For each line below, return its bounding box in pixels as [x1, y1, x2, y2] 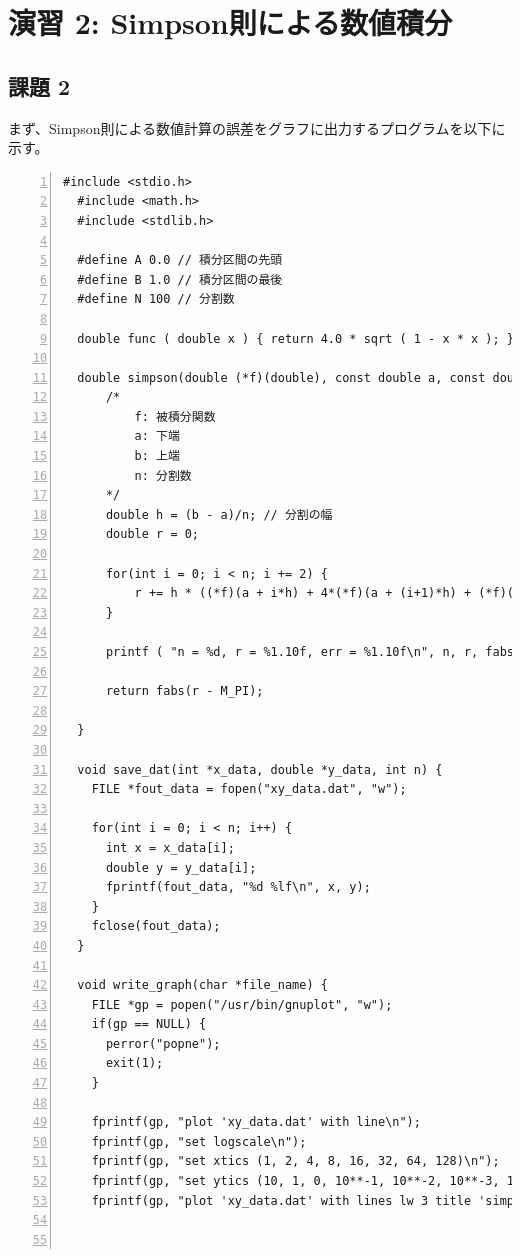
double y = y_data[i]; [105, 860, 257, 875]
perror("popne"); [105, 1036, 221, 1051]
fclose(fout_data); [91, 919, 221, 934]
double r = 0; [105, 527, 200, 542]
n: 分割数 [134, 468, 192, 483]
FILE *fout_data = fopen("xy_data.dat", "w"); [91, 782, 407, 797]
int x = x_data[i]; [105, 840, 235, 855]
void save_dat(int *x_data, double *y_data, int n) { [77, 762, 443, 777]
